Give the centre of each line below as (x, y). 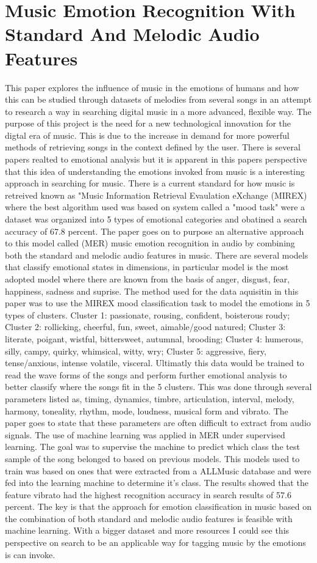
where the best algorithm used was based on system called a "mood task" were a (155, 207)
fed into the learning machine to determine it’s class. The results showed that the (157, 483)
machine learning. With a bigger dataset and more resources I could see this (147, 530)
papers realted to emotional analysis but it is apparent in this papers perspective (156, 159)
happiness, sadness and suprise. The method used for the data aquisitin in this (152, 291)
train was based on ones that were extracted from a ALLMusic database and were (158, 470)
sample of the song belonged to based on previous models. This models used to (152, 458)
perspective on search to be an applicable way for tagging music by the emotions (155, 543)
